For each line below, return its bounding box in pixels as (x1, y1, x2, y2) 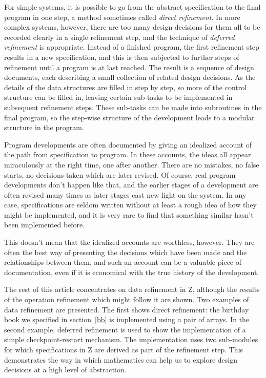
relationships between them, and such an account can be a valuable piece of (4, 257, 242, 267)
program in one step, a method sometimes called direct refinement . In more (4, 11, 240, 22)
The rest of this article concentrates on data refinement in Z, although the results (4, 284, 260, 295)
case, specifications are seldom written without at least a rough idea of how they (4, 199, 257, 210)
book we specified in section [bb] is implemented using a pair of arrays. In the (4, 314, 250, 325)
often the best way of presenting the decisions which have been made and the (4, 246, 247, 257)
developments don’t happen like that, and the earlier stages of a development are (4, 179, 258, 190)
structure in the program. (4, 122, 84, 133)
